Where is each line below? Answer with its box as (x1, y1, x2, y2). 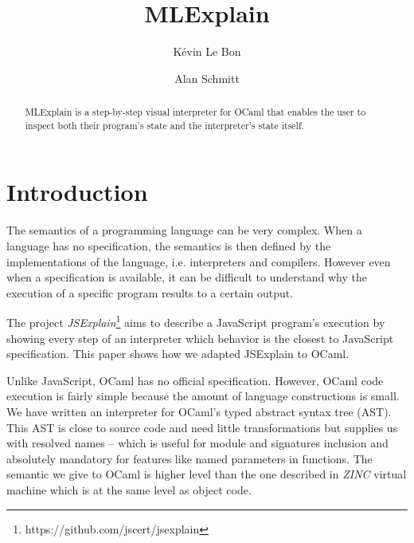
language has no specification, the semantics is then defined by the (6, 237, 331, 254)
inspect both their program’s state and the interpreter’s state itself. (25, 118, 304, 132)
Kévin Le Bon (173, 43, 241, 60)
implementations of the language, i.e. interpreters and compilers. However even (6, 253, 391, 270)
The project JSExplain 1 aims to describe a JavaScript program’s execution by (6, 312, 385, 330)
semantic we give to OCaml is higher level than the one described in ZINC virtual (6, 466, 407, 482)
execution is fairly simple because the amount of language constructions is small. (6, 388, 400, 404)
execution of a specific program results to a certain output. (6, 284, 294, 301)
